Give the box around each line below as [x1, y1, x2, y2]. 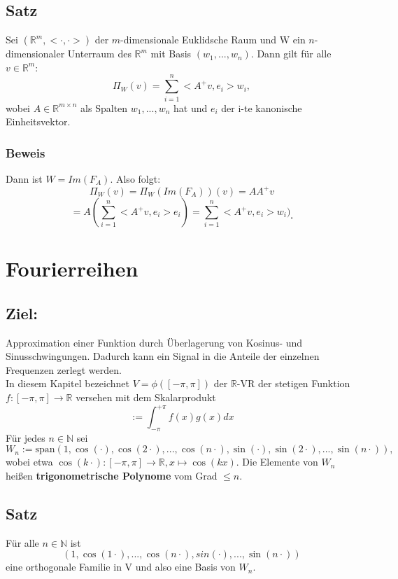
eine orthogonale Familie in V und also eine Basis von [6, 559, 236, 574]
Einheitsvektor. [6, 114, 71, 129]
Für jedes [6, 430, 45, 445]
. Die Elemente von [236, 454, 318, 469]
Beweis [6, 144, 45, 161]
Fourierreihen [6, 254, 138, 283]
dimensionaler [6, 46, 65, 61]
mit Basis [150, 46, 192, 61]
